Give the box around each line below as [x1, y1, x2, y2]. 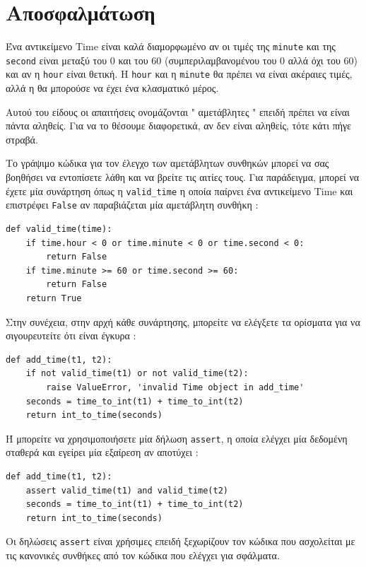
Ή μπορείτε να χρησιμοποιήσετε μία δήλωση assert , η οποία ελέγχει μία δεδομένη [6, 431, 348, 445]
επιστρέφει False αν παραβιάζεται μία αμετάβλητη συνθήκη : [6, 197, 259, 212]
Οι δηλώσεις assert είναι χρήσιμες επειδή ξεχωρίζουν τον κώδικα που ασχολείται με [6, 534, 355, 549]
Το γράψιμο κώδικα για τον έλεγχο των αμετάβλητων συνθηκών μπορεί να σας [6, 156, 329, 170]
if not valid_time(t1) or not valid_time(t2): [25, 368, 249, 379]
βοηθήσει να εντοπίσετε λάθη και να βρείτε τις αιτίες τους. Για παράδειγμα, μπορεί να [6, 170, 360, 185]
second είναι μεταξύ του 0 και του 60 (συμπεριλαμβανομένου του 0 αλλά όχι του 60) [6, 52, 358, 67]
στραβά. [6, 131, 38, 146]
